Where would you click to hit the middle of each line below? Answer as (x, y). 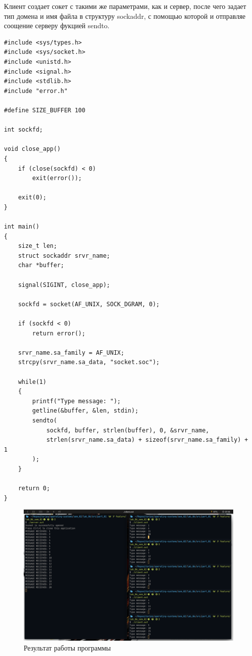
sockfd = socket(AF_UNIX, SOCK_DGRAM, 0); (89, 304)
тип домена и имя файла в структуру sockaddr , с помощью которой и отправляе (125, 16)
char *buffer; (41, 265)
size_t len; (38, 246)
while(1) (32, 382)
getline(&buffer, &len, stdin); (85, 411)
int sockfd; (23, 130)
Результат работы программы (67, 647)
